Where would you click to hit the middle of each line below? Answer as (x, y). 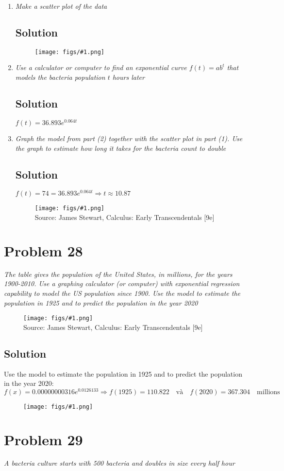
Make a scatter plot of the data (61, 6)
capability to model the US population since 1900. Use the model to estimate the (122, 293)
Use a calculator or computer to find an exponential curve (101, 67)
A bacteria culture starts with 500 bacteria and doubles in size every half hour (119, 462)
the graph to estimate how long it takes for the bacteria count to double (121, 148)
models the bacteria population (60, 77)
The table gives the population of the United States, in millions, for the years (118, 274)
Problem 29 (43, 439)
